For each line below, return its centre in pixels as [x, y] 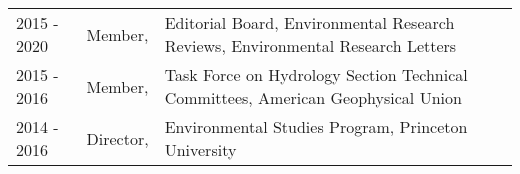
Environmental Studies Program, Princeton [316, 126]
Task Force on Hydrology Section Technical [316, 74]
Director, [117, 138]
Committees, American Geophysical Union [313, 97]
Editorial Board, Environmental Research [309, 22]
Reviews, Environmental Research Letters [310, 45]
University [200, 149]
